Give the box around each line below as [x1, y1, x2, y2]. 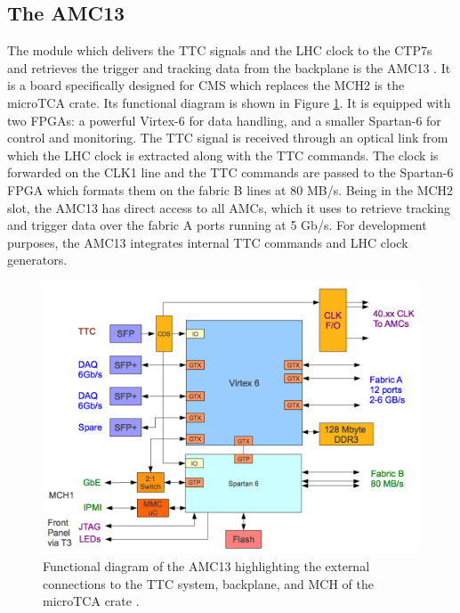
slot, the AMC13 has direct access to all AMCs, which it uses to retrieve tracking [7, 198, 451, 217]
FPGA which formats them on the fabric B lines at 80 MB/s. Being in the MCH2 [7, 180, 454, 199]
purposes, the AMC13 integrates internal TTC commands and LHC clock [7, 233, 408, 251]
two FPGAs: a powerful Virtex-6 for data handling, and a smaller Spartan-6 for [7, 110, 441, 129]
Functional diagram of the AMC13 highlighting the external [43, 556, 370, 575]
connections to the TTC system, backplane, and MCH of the [43, 574, 374, 593]
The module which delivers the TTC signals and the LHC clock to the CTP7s [7, 41, 432, 60]
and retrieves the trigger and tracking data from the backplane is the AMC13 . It [7, 58, 451, 77]
